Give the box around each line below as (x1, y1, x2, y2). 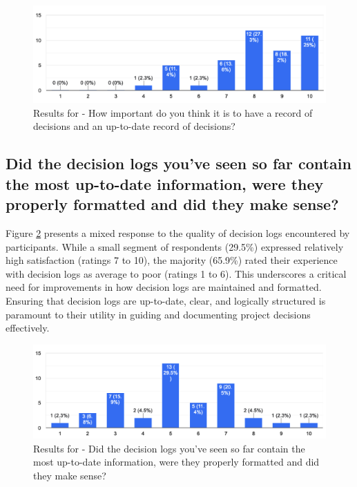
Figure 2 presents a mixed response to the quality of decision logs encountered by (6, 225, 350, 240)
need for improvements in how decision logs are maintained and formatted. (6, 280, 322, 294)
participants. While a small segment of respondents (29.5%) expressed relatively (6, 239, 344, 254)
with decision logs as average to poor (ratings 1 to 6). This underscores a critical (6, 266, 347, 280)
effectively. (6, 321, 50, 335)
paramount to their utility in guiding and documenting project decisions (6, 307, 311, 321)
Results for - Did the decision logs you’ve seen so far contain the (33, 441, 305, 455)
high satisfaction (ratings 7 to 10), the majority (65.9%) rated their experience (6, 253, 338, 267)
